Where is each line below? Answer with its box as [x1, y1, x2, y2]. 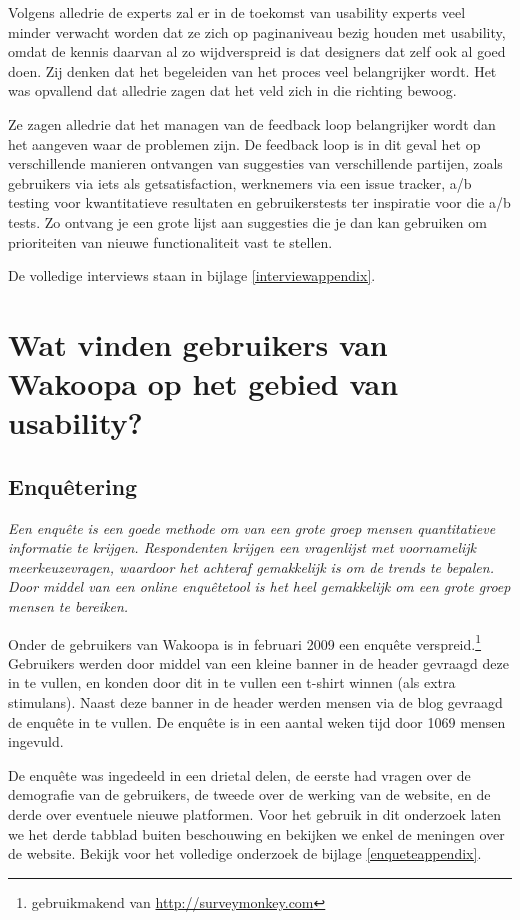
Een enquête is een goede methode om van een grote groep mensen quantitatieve [8, 517, 496, 538]
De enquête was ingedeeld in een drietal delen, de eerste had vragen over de [8, 764, 471, 785]
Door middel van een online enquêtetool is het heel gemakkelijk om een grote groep [8, 576, 511, 597]
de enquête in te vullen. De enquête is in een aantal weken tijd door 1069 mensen [8, 711, 506, 732]
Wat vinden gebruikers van [8, 323, 388, 364]
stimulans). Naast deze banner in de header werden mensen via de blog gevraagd [8, 692, 503, 713]
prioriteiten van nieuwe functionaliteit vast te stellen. [8, 231, 333, 252]
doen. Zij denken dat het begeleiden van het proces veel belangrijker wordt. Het [8, 60, 497, 81]
